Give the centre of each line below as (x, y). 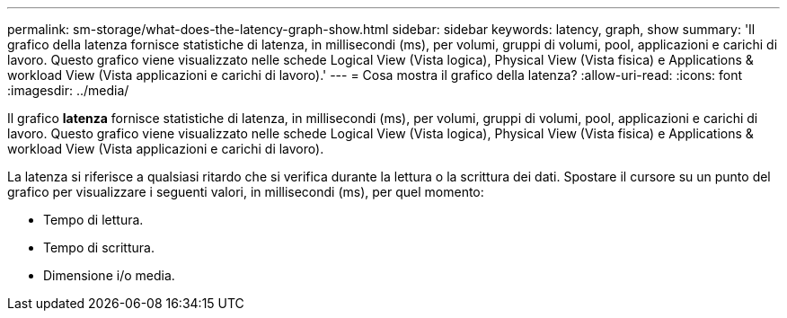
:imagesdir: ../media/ (68, 90)
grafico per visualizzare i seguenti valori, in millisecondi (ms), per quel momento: (246, 192)
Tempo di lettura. (93, 220)
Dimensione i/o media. (109, 275)
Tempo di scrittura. (99, 247)
